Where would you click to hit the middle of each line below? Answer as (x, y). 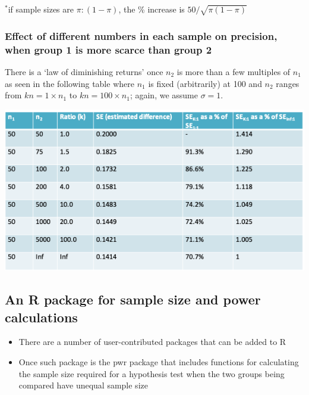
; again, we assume (164, 95)
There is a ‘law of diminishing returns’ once (84, 71)
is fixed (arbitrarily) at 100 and (205, 83)
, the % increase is (152, 9)
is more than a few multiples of (234, 71)
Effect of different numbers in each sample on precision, (141, 35)
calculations (41, 317)
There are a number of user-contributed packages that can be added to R (152, 342)
